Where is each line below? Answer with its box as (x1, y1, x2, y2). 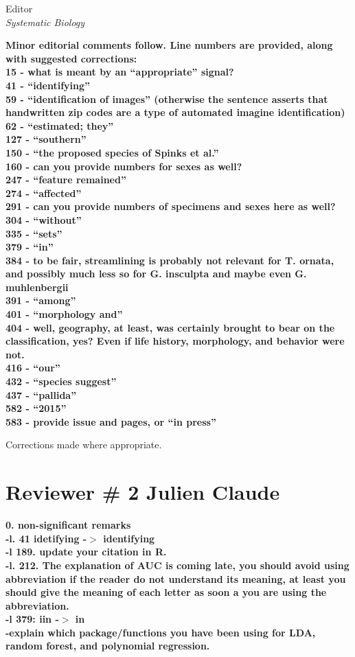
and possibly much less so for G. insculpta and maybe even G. (5, 266, 307, 281)
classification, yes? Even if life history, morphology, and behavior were (5, 334, 345, 348)
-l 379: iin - (5, 612, 59, 626)
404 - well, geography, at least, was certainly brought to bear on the (5, 320, 335, 334)
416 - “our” (5, 360, 60, 375)
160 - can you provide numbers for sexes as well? (5, 159, 242, 173)
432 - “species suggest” (5, 374, 117, 389)
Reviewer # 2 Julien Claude (5, 478, 280, 506)
